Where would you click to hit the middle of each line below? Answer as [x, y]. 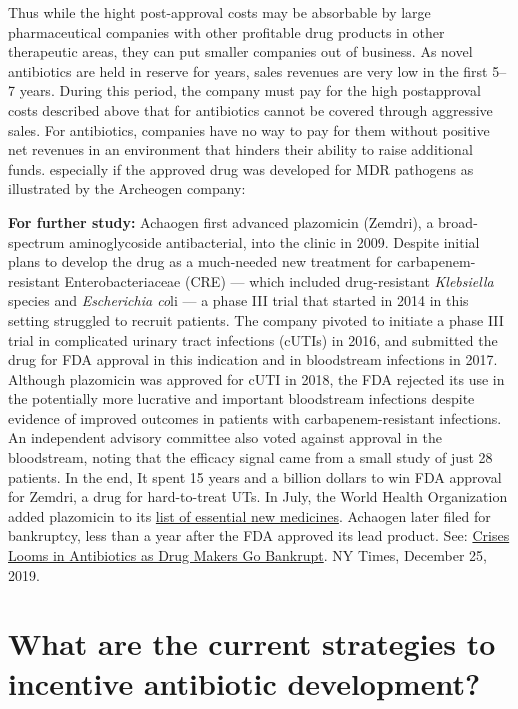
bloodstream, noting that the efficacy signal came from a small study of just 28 [250, 457]
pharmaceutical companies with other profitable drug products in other [226, 31]
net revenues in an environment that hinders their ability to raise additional [240, 149]
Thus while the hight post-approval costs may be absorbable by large [219, 12]
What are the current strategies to [252, 643]
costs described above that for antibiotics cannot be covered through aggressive [250, 109]
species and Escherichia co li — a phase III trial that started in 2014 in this [238, 300]
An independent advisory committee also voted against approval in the [225, 437]
